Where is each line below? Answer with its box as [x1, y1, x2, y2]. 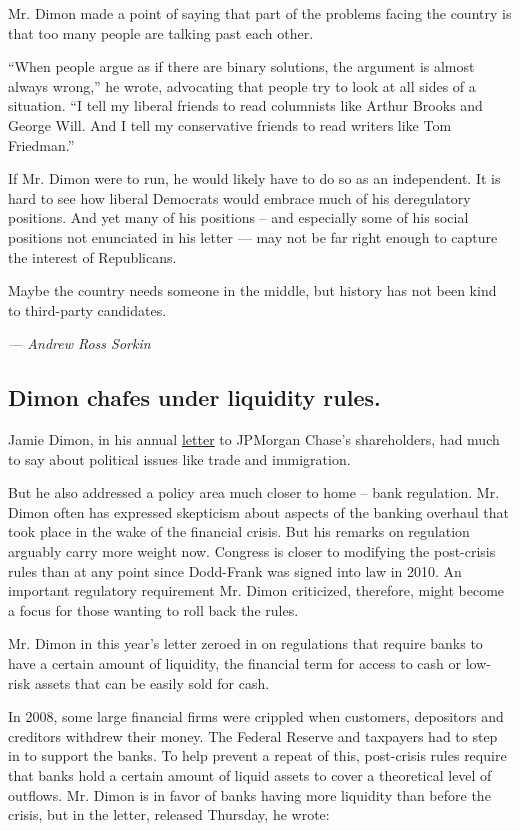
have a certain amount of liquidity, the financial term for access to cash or [8, 653, 462, 674]
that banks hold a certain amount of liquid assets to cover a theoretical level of [8, 765, 492, 786]
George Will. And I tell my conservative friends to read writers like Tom [8, 114, 452, 135]
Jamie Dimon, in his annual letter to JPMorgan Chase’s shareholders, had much [8, 429, 500, 450]
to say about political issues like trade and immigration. [8, 448, 351, 469]
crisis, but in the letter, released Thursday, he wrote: [8, 804, 330, 825]
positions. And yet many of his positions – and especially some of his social [8, 207, 469, 228]
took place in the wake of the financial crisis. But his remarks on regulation [8, 521, 470, 542]
